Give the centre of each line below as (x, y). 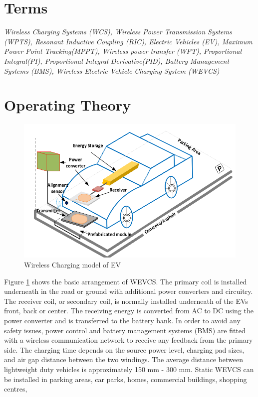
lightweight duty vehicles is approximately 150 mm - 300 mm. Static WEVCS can (129, 369)
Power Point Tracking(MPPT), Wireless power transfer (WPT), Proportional (123, 51)
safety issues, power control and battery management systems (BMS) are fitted (125, 330)
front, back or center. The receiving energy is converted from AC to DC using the (129, 311)
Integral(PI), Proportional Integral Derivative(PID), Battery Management (117, 61)
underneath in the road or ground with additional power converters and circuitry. (129, 291)
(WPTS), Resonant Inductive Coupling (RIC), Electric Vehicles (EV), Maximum (128, 41)
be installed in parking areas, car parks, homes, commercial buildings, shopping (126, 379)
